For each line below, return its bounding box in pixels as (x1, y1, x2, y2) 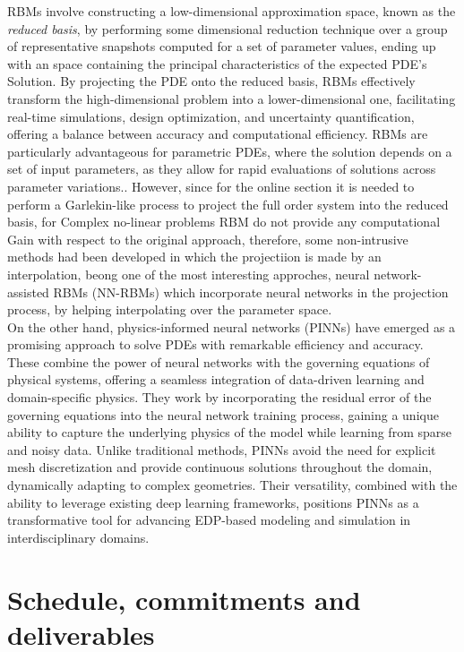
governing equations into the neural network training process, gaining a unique (7, 405, 439, 424)
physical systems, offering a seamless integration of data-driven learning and (7, 370, 425, 389)
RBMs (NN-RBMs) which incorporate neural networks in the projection (53, 282, 449, 301)
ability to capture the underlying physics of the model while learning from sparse (7, 423, 451, 442)
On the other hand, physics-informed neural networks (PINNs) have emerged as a (7, 317, 456, 336)
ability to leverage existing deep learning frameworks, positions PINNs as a (7, 493, 419, 511)
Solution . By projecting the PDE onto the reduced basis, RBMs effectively (7, 72, 416, 90)
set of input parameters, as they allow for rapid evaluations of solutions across (7, 159, 436, 178)
